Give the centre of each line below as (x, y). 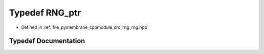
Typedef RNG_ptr (45, 13)
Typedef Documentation (47, 41)
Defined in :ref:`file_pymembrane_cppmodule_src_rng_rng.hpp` (85, 27)
